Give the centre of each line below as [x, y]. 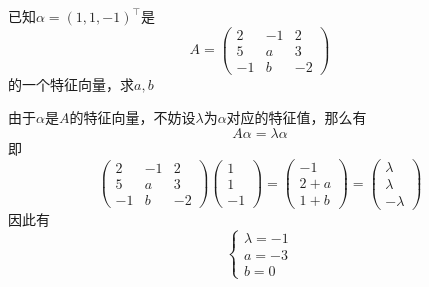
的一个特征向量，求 [71, 83]
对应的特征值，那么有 [296, 117]
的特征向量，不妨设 [132, 117]
